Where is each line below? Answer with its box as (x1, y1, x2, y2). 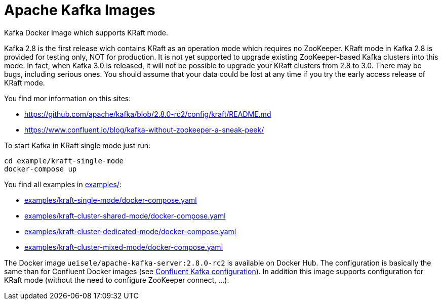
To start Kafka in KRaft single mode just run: (4, 141, 151, 150)
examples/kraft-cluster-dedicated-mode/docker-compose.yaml (24, 227, 236, 236)
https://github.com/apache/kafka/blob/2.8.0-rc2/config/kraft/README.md (24, 109, 271, 118)
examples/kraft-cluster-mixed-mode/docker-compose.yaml (24, 242, 223, 251)
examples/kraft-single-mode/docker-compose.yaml (24, 195, 197, 204)
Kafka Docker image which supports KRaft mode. (4, 28, 169, 37)
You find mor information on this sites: (4, 94, 131, 103)
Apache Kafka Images (4, 2, 155, 19)
